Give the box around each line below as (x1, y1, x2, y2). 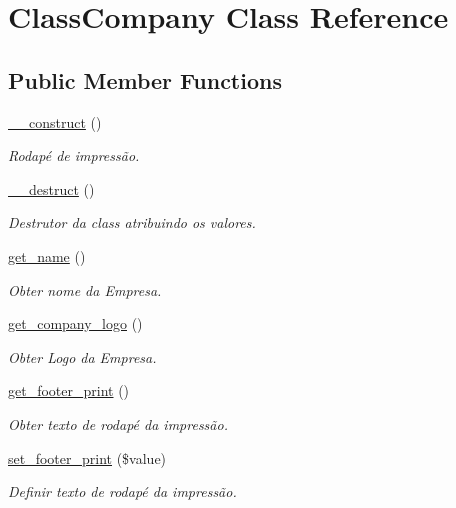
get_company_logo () (8, 313, 143, 334)
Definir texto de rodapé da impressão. (8, 481, 237, 502)
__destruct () (8, 178, 95, 199)
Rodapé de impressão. (8, 145, 140, 166)
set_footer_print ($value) (8, 447, 167, 468)
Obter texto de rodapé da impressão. (8, 413, 228, 434)
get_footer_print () (8, 380, 130, 401)
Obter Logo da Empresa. (8, 346, 157, 367)
